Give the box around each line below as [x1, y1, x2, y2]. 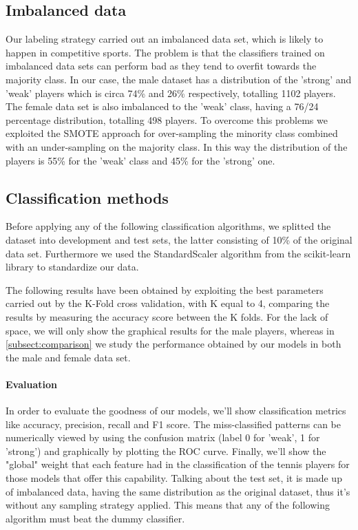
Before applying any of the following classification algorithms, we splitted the [6, 219, 331, 233]
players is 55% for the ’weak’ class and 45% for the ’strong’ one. [6, 153, 275, 167]
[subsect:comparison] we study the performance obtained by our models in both [6, 337, 341, 351]
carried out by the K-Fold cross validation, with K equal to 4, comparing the [6, 296, 330, 310]
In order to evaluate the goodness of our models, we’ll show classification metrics [6, 403, 346, 418]
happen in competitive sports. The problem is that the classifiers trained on [6, 45, 325, 59]
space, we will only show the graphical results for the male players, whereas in [6, 323, 335, 337]
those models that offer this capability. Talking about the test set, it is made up [6, 471, 342, 485]
